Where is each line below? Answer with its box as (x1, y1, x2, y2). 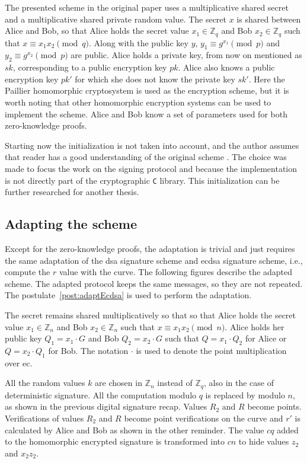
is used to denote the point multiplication (136, 344, 287, 356)
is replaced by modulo (205, 388, 285, 401)
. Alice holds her (225, 320, 284, 333)
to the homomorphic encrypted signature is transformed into (5, 435, 225, 448)
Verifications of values (5, 412, 84, 424)
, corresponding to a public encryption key (12, 61, 167, 74)
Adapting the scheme (5, 215, 137, 233)
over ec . (5, 356, 33, 369)
